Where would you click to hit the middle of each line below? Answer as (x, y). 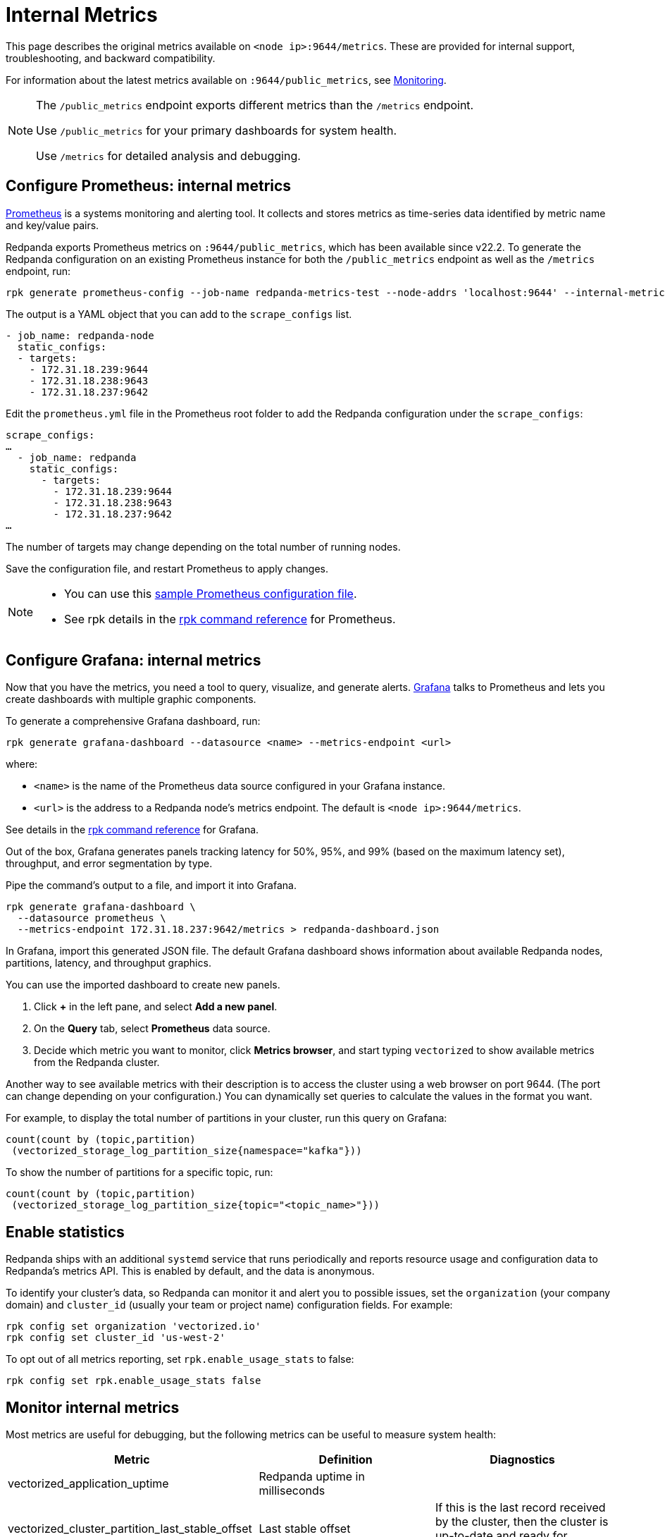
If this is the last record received (520, 1508)
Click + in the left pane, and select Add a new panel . (156, 1007)
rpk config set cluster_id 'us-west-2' (116, 1338)
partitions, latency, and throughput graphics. (108, 963)
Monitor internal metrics (93, 1407)
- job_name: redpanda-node (80, 335)
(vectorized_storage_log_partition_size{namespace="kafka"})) (187, 1151)
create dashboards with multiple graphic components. (131, 699)
